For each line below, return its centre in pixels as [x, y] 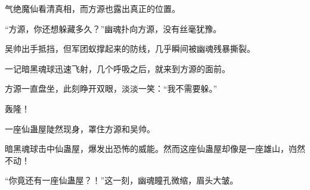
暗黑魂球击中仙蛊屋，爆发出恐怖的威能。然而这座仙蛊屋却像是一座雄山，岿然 [155, 149]
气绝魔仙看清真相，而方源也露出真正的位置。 [92, 8]
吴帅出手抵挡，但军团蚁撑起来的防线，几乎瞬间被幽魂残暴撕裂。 [130, 49]
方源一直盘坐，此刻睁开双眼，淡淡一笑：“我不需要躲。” [111, 88]
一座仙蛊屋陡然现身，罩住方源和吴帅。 [80, 128]
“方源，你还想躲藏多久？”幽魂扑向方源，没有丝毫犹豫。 [113, 28]
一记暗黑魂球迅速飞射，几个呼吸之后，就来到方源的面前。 [117, 68]
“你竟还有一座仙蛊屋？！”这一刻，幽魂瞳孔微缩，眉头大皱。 [122, 180]
